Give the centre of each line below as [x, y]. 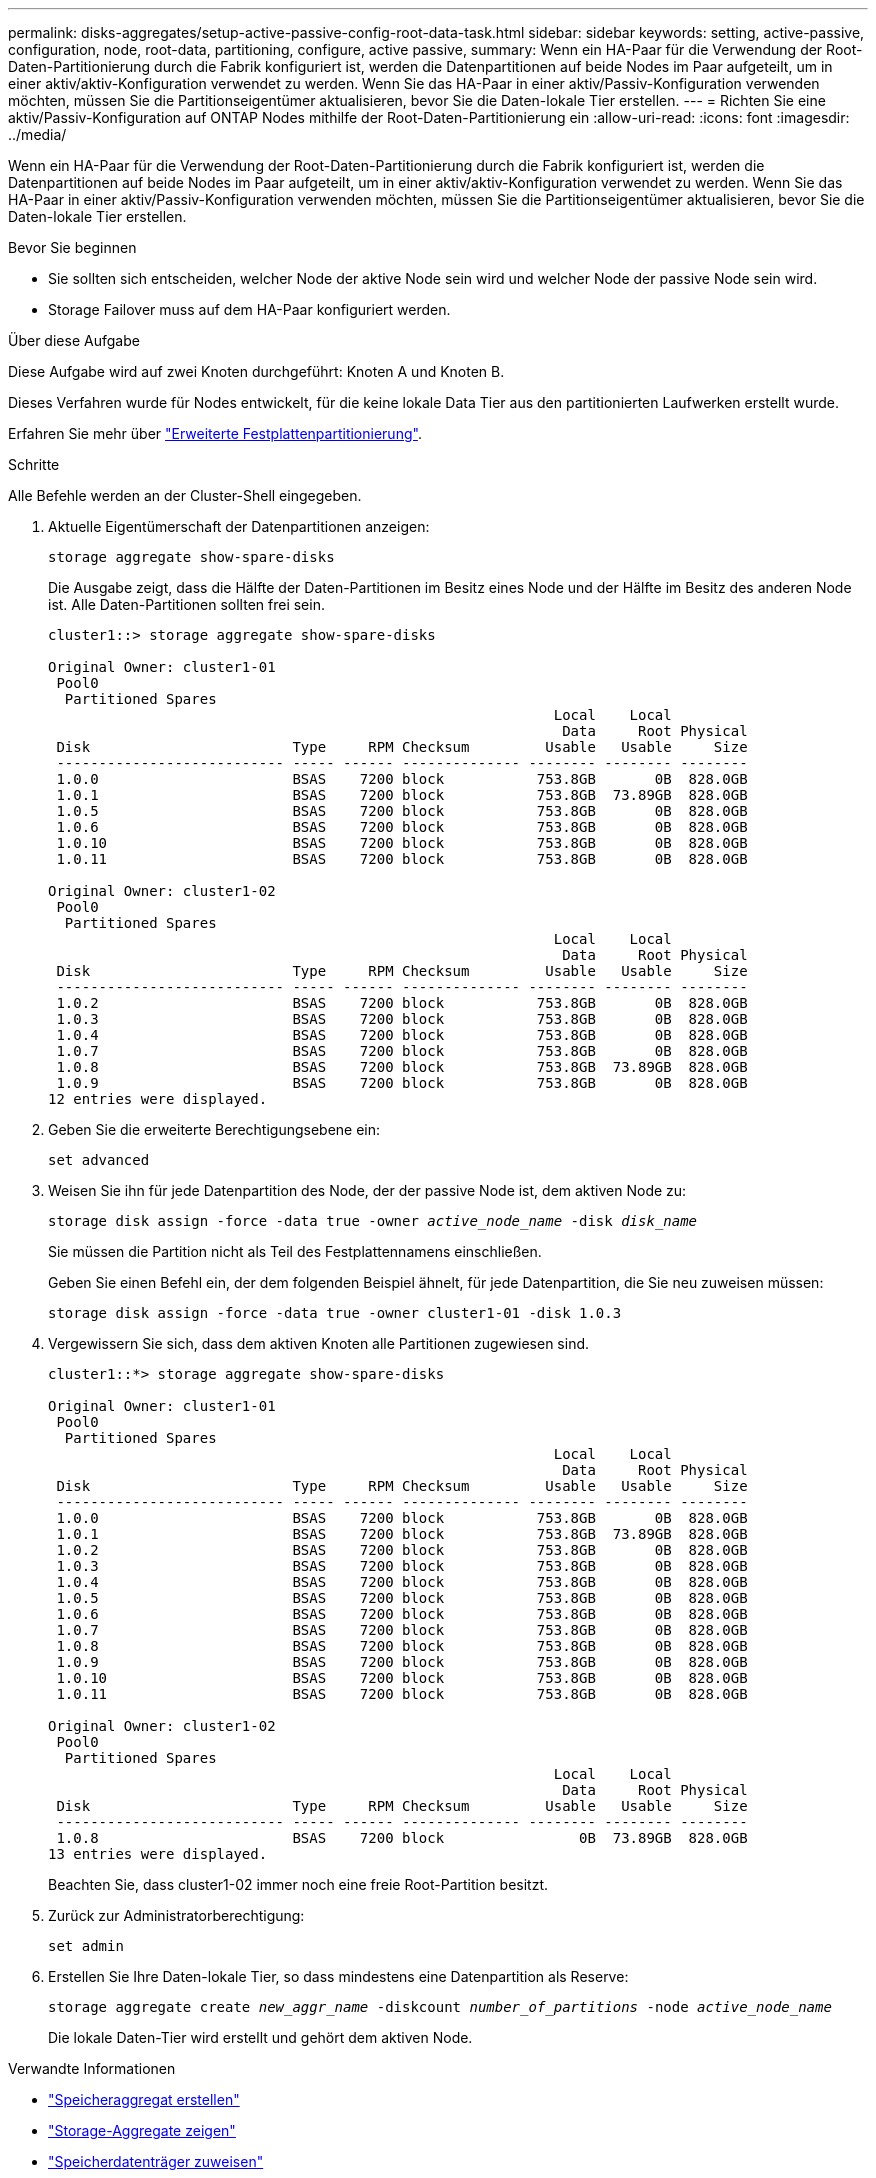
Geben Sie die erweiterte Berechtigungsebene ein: [214, 1129]
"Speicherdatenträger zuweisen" [156, 2161]
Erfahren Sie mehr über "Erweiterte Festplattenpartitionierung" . [215, 433]
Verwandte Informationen [92, 2068]
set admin [86, 1946]
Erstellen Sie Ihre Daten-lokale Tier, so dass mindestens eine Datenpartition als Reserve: [338, 1976]
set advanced [99, 1160]
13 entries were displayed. [158, 1854]
